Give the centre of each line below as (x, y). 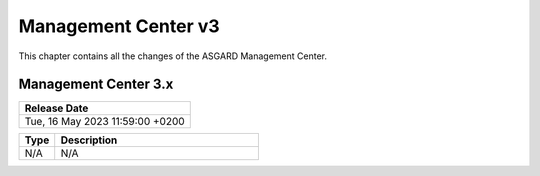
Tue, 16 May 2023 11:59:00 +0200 (104, 122)
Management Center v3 (119, 26)
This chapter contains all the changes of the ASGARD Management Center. (172, 56)
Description (89, 140)
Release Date (56, 108)
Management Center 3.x (96, 84)
